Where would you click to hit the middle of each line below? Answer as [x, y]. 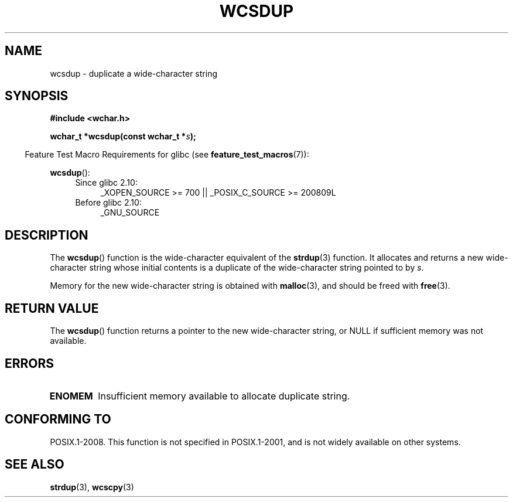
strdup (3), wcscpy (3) [92, 487]
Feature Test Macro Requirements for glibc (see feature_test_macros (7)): [167, 155]
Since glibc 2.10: [106, 183]
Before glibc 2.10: [108, 203]
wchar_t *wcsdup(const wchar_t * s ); [123, 136]
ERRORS [30, 363]
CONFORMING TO [58, 419]
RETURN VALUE [52, 308]
